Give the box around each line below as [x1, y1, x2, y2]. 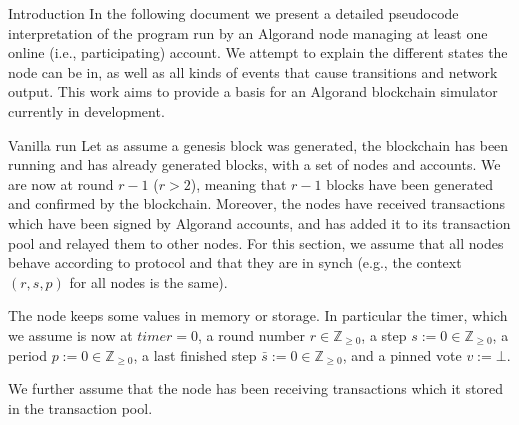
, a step [361, 324, 407, 345]
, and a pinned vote [342, 344, 462, 365]
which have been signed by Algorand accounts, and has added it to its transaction [8, 212, 511, 233]
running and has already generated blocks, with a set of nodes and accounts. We [8, 154, 501, 175]
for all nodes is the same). [69, 271, 228, 292]
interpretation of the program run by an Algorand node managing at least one [8, 22, 488, 43]
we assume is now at [8, 324, 133, 345]
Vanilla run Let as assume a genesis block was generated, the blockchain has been [8, 134, 509, 155]
